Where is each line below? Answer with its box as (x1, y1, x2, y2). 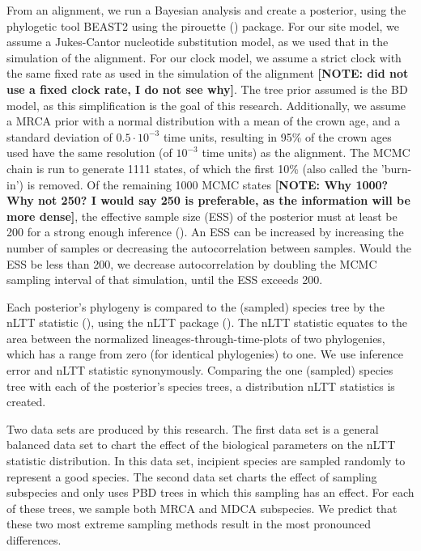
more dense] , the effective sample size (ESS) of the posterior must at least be (6, 207, 398, 224)
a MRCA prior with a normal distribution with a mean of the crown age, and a (6, 112, 401, 129)
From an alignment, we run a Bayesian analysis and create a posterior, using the (6, 2, 406, 18)
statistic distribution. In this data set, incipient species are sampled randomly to (6, 452, 406, 469)
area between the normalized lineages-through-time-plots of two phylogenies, (6, 329, 385, 346)
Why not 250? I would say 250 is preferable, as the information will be (6, 192, 410, 209)
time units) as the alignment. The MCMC (202, 144, 410, 161)
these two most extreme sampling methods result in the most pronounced (6, 515, 372, 532)
